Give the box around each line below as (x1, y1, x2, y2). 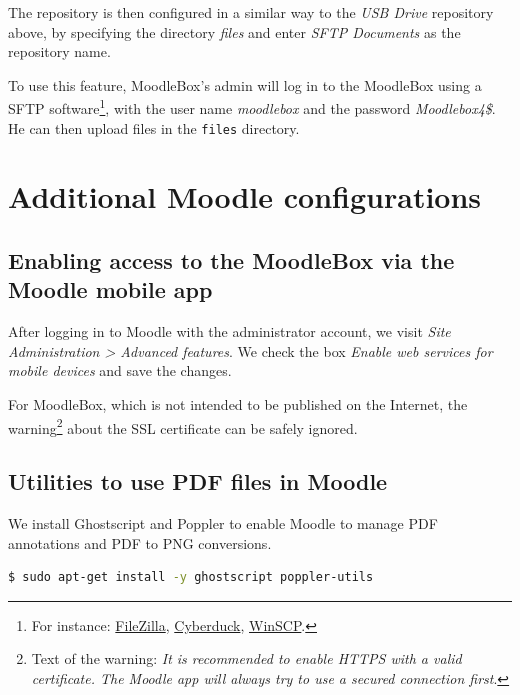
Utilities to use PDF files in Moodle (8, 466, 388, 497)
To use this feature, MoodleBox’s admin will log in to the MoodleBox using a (8, 74, 482, 95)
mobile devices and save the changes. (8, 360, 232, 381)
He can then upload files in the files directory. (8, 117, 300, 138)
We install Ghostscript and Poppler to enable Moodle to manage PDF (8, 513, 438, 534)
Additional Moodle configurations (8, 176, 482, 217)
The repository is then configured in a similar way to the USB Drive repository (8, 2, 494, 22)
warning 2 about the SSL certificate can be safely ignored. (8, 414, 358, 438)
